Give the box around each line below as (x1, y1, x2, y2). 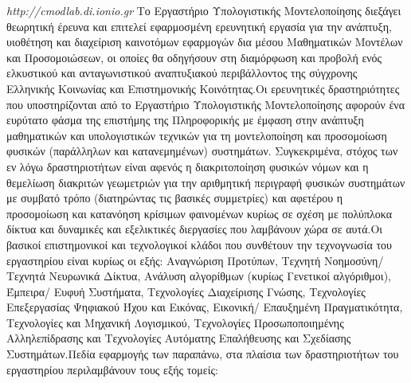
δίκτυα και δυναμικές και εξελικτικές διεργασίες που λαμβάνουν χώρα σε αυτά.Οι (6, 221, 383, 237)
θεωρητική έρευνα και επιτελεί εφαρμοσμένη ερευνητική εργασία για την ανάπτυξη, (6, 18, 393, 34)
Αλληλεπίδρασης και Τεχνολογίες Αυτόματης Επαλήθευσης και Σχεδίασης (6, 330, 351, 346)
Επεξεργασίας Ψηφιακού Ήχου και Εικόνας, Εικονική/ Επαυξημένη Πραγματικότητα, (6, 299, 403, 315)
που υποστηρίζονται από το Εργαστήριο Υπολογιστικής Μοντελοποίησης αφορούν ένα (6, 96, 405, 112)
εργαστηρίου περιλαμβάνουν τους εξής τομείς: (6, 361, 218, 377)
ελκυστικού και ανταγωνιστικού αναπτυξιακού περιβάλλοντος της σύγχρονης (6, 64, 358, 81)
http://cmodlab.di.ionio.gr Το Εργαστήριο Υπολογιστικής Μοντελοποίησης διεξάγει (6, 2, 401, 18)
